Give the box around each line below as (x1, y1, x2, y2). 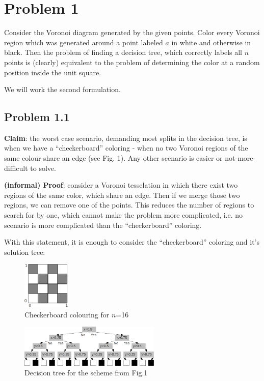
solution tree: (4, 246, 45, 257)
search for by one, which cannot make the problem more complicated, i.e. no (4, 210, 243, 220)
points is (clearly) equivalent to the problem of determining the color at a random (4, 56, 260, 67)
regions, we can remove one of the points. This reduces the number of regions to (4, 199, 254, 210)
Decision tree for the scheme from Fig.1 (24, 367, 148, 378)
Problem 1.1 (4, 109, 70, 125)
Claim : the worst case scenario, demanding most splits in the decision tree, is (4, 132, 247, 143)
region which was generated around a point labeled (4, 37, 163, 47)
